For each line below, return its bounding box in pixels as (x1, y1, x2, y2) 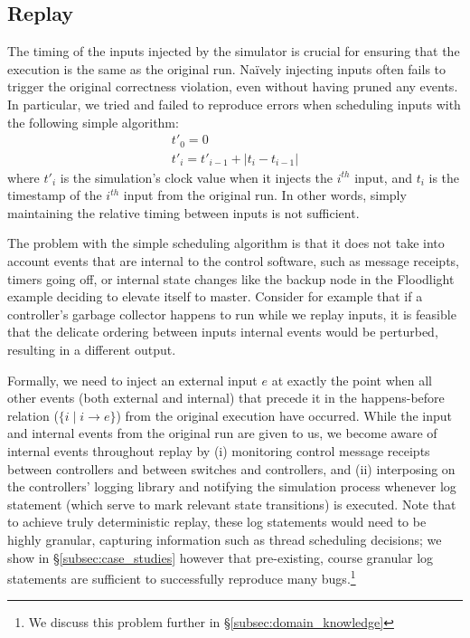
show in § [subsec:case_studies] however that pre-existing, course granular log (7, 548, 434, 567)
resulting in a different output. (7, 340, 176, 359)
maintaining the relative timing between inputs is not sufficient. (7, 203, 360, 222)
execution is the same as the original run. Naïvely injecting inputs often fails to (7, 59, 446, 78)
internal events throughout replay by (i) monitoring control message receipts (7, 442, 430, 460)
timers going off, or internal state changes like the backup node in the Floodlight (7, 269, 455, 288)
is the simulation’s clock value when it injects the (60, 167, 334, 186)
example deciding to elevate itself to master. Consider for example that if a (7, 287, 423, 306)
